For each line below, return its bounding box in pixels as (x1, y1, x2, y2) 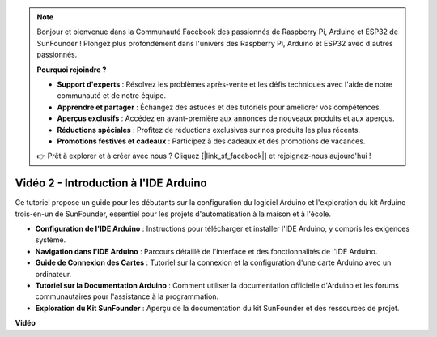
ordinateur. (35, 269, 72, 279)
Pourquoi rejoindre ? (36, 65, 107, 75)
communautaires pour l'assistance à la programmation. (35, 292, 219, 301)
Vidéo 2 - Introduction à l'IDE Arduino (15, 177, 207, 190)
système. (35, 235, 66, 245)
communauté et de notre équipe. (57, 91, 167, 100)
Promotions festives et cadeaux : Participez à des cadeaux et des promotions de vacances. (57, 136, 366, 146)
